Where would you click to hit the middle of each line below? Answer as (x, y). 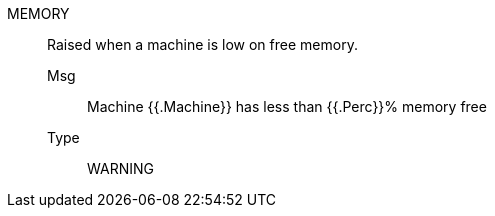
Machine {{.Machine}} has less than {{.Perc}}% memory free (287, 106)
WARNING (120, 168)
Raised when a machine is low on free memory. (202, 44)
